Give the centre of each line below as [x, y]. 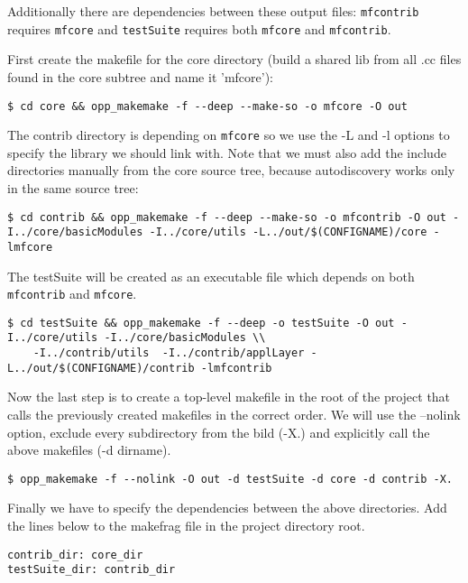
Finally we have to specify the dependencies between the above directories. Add [227, 508]
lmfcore [30, 247]
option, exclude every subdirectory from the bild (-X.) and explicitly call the [219, 432]
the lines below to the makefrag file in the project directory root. [186, 526]
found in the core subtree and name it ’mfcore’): [140, 76]
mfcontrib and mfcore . [72, 294]
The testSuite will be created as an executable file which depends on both [211, 276]
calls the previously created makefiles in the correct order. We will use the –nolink [234, 415]
